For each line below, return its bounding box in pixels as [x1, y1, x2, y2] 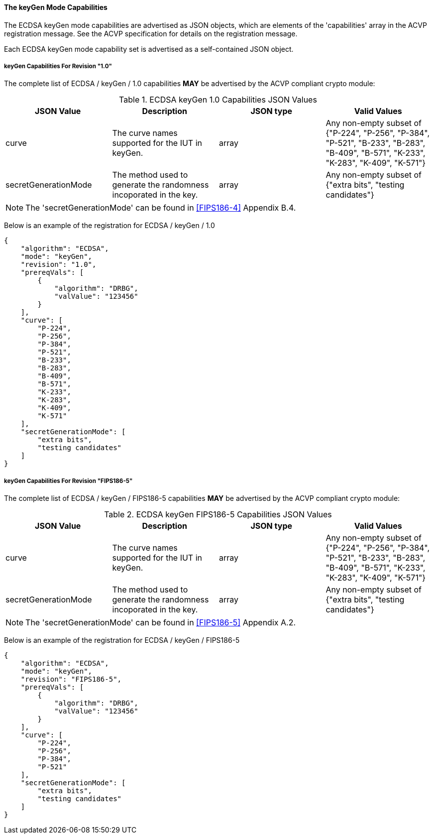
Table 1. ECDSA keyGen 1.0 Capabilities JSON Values [119, 95, 317, 105]
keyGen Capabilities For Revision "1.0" [4, 63, 112, 70]
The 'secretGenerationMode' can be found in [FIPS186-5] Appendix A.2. [25, 617, 296, 628]
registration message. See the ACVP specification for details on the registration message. [4, 29, 298, 38]
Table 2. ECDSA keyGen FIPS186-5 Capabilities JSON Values [104, 509, 332, 520]
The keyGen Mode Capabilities [4, 3, 108, 11]
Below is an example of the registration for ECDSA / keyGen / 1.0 [4, 221, 215, 230]
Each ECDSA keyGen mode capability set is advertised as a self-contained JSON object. [4, 44, 294, 53]
